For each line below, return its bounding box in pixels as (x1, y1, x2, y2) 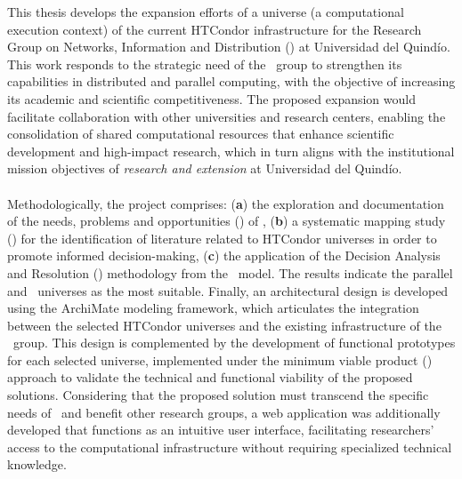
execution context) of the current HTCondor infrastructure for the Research (7, 20, 422, 38)
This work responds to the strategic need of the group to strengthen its (7, 54, 402, 73)
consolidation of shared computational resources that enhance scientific (7, 124, 394, 143)
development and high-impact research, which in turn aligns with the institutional (7, 141, 455, 160)
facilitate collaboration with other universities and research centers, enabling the (7, 107, 446, 125)
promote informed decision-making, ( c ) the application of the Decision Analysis (7, 246, 441, 265)
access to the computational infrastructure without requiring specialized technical (7, 437, 452, 456)
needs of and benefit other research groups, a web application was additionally (7, 403, 441, 421)
